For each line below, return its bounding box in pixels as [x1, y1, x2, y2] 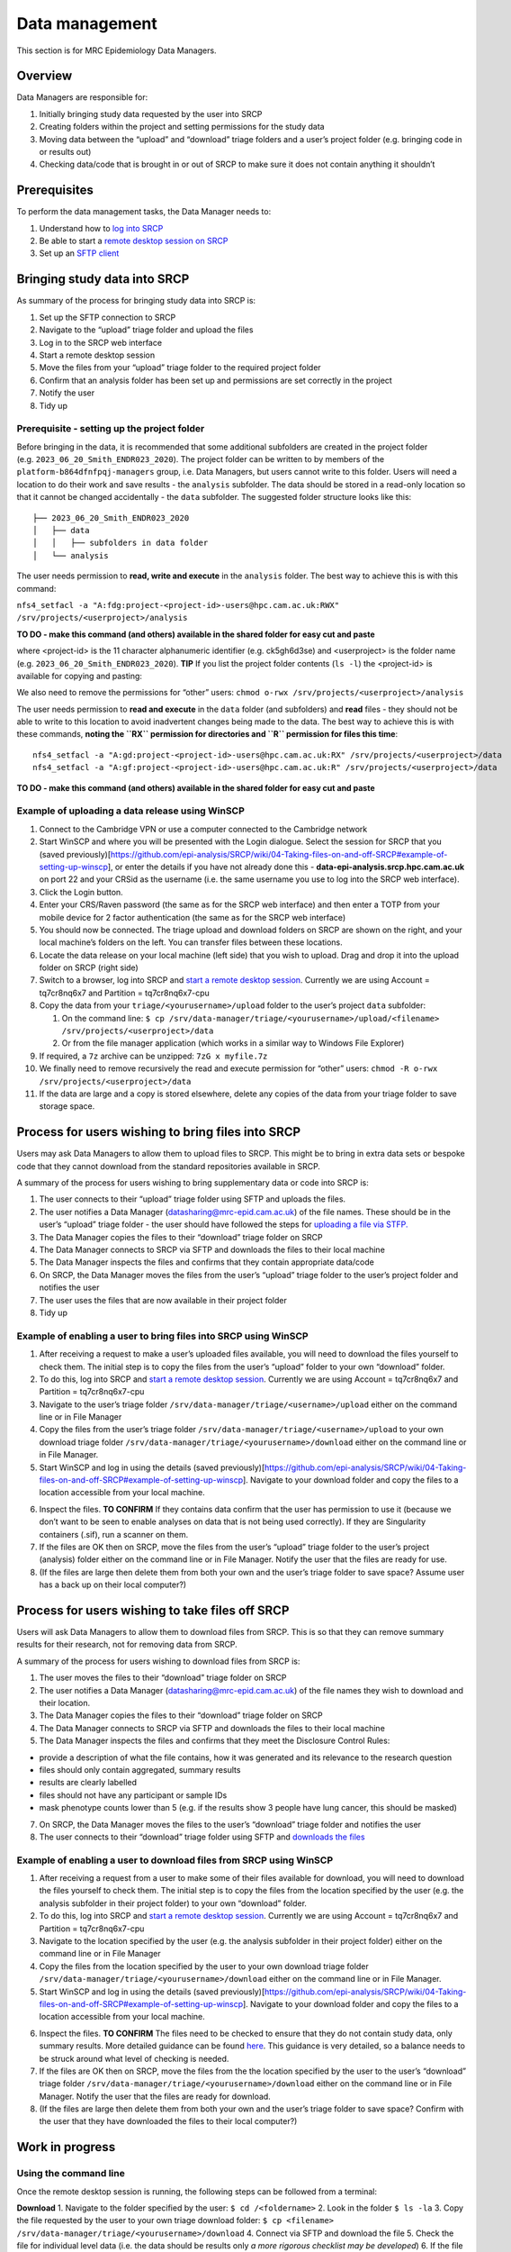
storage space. [39, 1101, 95, 1112]
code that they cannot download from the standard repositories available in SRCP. [16, 1160, 321, 1171]
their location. [39, 1698, 91, 1708]
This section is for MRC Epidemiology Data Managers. [16, 45, 217, 56]
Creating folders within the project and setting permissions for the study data [39, 122, 325, 132]
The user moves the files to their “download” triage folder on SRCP [39, 1672, 287, 1684]
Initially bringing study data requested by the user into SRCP [39, 108, 263, 119]
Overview [16, 68, 73, 84]
